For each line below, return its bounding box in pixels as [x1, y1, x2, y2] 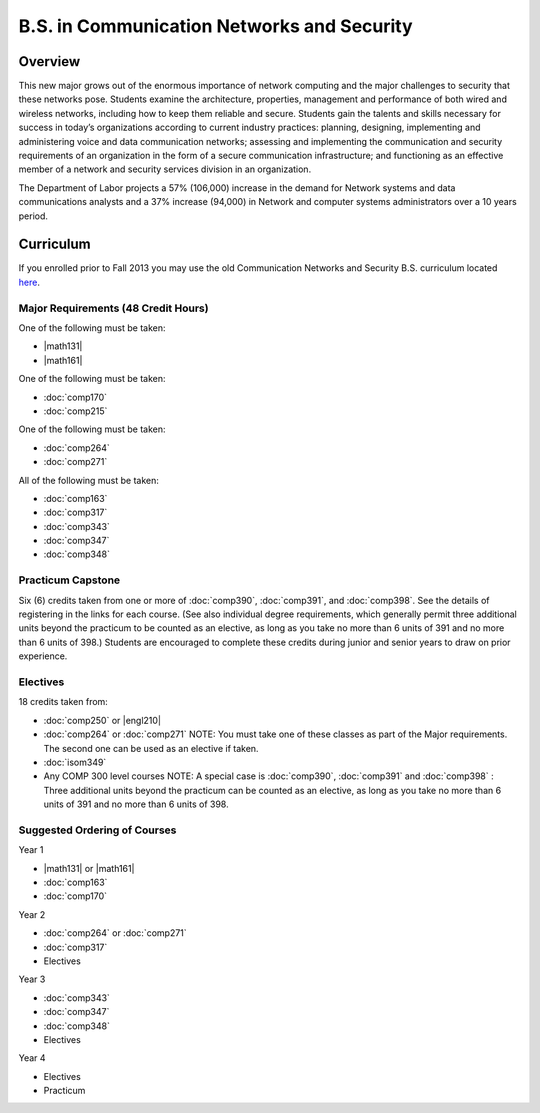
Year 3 [18, 973, 46, 985]
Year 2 [18, 908, 46, 920]
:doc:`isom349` [43, 756, 107, 768]
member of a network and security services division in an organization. [18, 163, 312, 175]
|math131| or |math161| [43, 862, 135, 874]
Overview [18, 53, 81, 70]
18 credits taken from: [18, 696, 109, 708]
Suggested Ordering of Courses [18, 823, 177, 837]
